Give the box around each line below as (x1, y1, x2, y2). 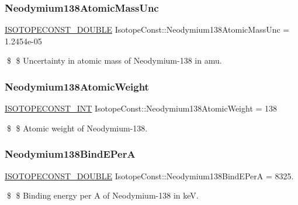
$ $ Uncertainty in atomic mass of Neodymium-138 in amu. (6, 54, 222, 67)
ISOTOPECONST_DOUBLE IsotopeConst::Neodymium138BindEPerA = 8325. (5, 169, 294, 182)
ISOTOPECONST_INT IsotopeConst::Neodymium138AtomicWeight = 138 (5, 102, 278, 114)
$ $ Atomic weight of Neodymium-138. (6, 121, 148, 134)
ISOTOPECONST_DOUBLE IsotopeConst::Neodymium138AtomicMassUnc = (5, 23, 290, 36)
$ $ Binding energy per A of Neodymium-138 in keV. (6, 189, 199, 201)
